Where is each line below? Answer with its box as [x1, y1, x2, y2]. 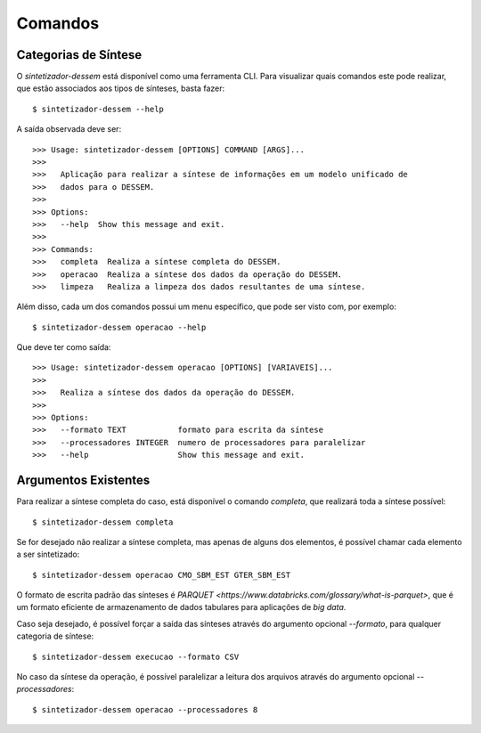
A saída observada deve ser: [16, 124, 122, 134]
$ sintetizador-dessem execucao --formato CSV [32, 651, 240, 662]
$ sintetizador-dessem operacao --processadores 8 [32, 704, 258, 714]
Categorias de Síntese [16, 47, 143, 62]
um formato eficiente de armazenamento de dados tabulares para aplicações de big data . [16, 602, 346, 613]
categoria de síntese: [16, 631, 94, 641]
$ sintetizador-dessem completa [32, 517, 174, 527]
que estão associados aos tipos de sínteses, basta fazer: [16, 83, 225, 94]
